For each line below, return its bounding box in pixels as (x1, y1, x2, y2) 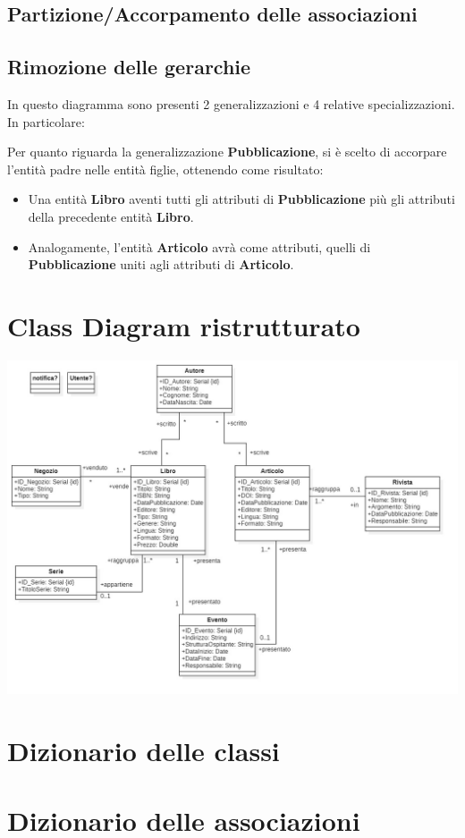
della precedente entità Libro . (28, 207, 194, 225)
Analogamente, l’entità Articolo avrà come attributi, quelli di (28, 237, 371, 256)
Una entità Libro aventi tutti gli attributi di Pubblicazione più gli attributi (28, 190, 455, 208)
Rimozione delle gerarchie (7, 53, 251, 80)
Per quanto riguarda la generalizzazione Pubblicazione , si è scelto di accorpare (7, 142, 447, 161)
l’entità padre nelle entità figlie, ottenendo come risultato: (7, 159, 324, 178)
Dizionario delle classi (7, 732, 280, 768)
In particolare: (7, 112, 85, 131)
